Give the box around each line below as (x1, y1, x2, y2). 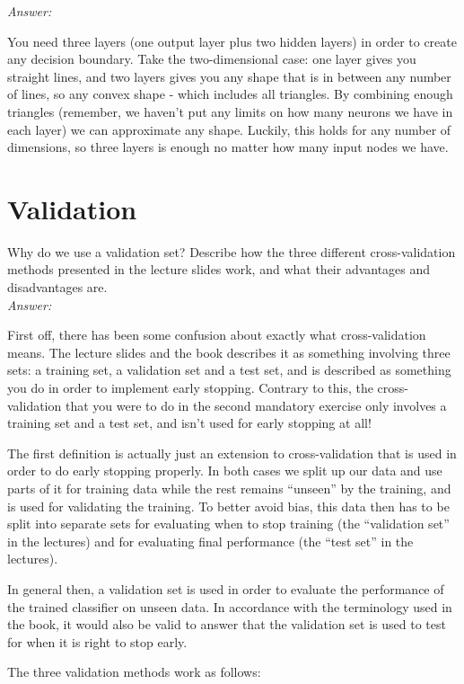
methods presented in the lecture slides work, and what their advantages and (7, 260, 431, 279)
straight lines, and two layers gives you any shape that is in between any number (7, 67, 451, 85)
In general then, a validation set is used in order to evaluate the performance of (7, 579, 444, 598)
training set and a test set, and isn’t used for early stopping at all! (7, 413, 372, 432)
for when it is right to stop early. (7, 632, 188, 651)
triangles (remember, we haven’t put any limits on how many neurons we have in (7, 102, 453, 120)
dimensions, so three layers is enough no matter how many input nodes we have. (7, 138, 449, 156)
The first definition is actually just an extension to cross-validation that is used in (7, 443, 457, 462)
